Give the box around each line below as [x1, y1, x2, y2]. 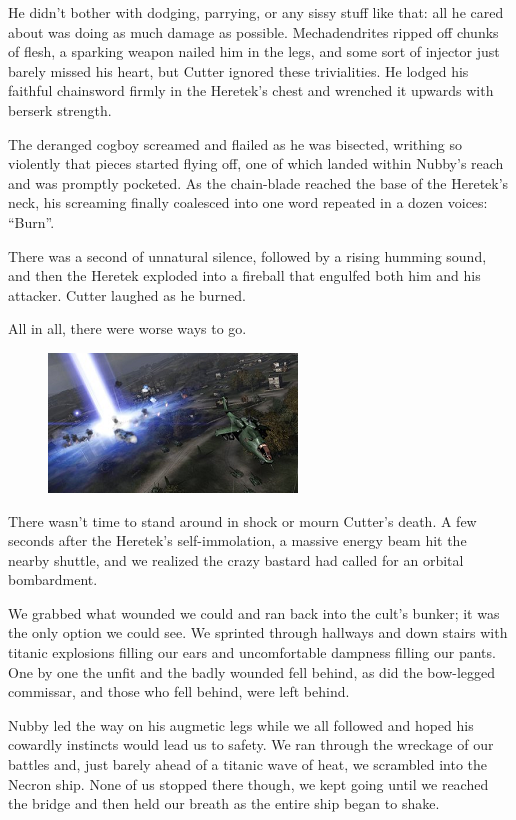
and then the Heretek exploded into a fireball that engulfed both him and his [8, 265, 481, 286]
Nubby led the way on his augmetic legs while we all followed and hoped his [8, 714, 474, 735]
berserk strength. [8, 99, 112, 120]
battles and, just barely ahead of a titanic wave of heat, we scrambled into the [8, 754, 488, 775]
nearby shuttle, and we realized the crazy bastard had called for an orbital [8, 549, 464, 570]
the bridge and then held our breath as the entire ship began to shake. [8, 793, 440, 814]
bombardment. [8, 569, 98, 590]
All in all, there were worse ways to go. [8, 318, 247, 339]
